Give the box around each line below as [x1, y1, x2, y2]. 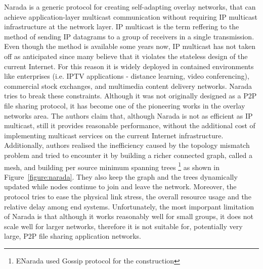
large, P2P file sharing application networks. [4, 231, 141, 241]
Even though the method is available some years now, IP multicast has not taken [4, 41, 255, 51]
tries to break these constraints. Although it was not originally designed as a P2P [4, 90, 257, 101]
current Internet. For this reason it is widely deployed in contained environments [4, 61, 254, 71]
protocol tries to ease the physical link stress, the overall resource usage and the [4, 191, 251, 201]
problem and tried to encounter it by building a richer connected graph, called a [4, 149, 253, 160]
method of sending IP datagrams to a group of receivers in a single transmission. [4, 31, 254, 41]
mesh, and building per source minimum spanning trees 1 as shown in [4, 160, 220, 172]
